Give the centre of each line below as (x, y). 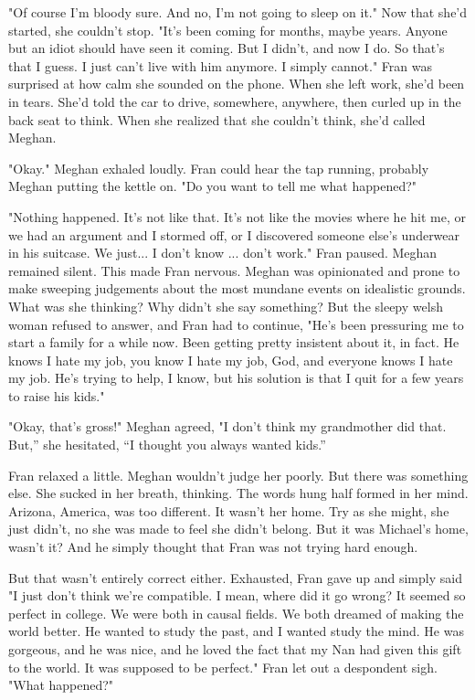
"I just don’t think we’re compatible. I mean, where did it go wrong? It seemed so (237, 595)
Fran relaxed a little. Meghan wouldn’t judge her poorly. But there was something (238, 475)
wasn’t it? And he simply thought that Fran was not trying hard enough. (213, 547)
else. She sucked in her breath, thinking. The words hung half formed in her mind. (238, 493)
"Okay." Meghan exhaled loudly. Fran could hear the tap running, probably (219, 168)
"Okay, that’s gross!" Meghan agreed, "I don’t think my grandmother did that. (227, 426)
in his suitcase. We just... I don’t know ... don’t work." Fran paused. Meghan (223, 253)
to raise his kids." (57, 395)
